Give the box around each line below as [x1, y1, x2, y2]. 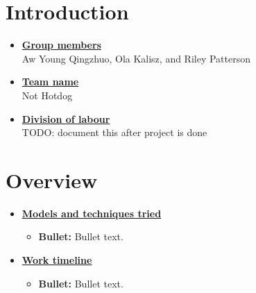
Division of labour [22, 111, 110, 126]
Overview [6, 165, 98, 194]
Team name [22, 74, 79, 89]
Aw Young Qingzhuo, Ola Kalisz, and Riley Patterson [22, 51, 251, 65]
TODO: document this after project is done [22, 125, 207, 140]
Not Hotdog [22, 87, 73, 102]
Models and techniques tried [22, 206, 162, 220]
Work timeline [22, 253, 92, 267]
